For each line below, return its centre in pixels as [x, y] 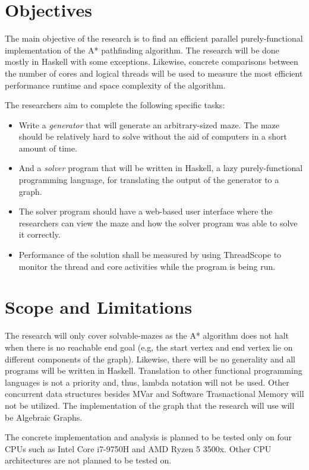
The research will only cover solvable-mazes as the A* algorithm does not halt [147, 335]
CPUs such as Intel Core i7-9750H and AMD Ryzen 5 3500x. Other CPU [138, 448]
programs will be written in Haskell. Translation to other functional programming [154, 370]
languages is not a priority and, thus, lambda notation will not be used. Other [147, 382]
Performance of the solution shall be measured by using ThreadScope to [150, 255]
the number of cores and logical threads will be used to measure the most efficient [154, 73]
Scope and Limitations [99, 307]
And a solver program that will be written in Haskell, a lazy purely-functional [161, 168]
